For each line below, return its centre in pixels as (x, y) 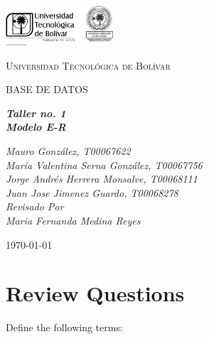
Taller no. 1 (36, 113)
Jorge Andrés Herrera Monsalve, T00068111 (102, 179)
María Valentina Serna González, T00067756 (104, 165)
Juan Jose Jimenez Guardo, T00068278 (92, 192)
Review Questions (95, 293)
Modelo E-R (36, 127)
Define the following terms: (64, 327)
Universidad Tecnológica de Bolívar (88, 65)
